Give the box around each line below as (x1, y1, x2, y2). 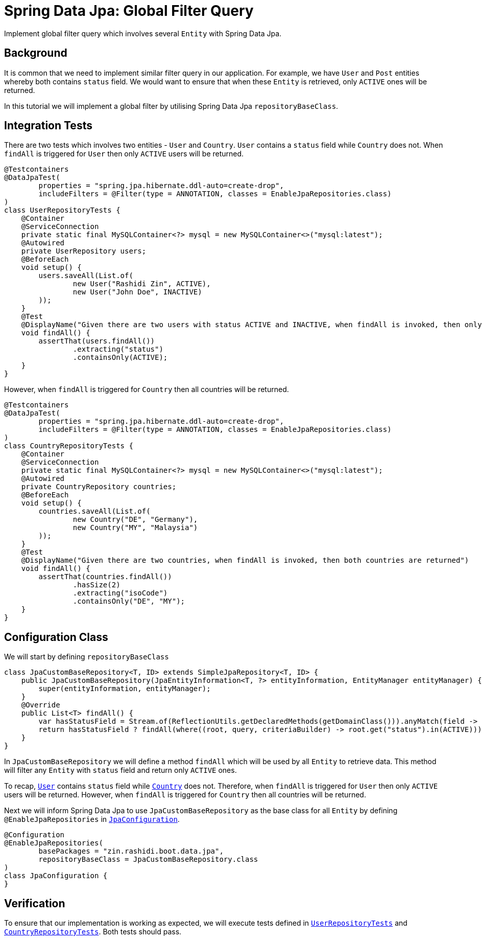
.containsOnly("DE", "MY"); (73, 597, 185, 606)
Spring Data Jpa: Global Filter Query (4, 2, 254, 19)
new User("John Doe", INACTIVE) (73, 288, 202, 296)
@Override (21, 701, 60, 709)
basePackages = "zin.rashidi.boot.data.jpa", (38, 847, 224, 856)
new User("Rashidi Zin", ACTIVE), (73, 280, 211, 288)
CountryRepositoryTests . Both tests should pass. (4, 927, 182, 936)
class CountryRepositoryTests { (4, 442, 133, 450)
